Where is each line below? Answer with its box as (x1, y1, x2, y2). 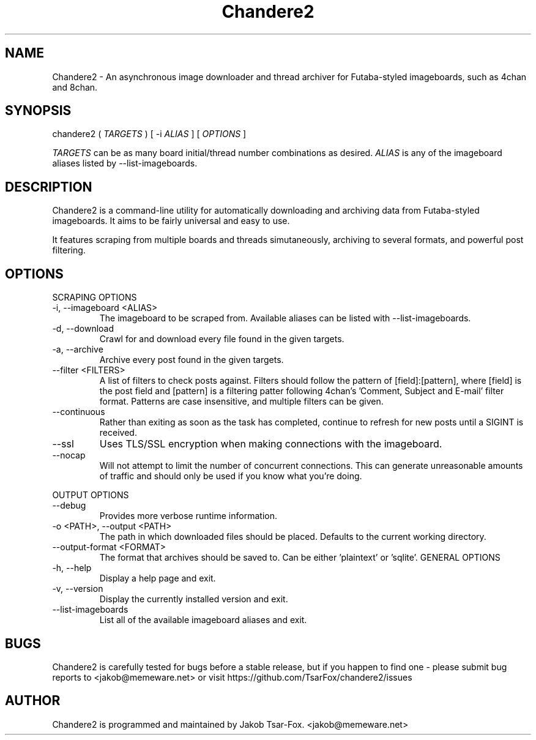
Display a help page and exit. (99, 573, 216, 584)
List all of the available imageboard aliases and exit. (99, 615, 307, 626)
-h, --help (52, 562, 92, 574)
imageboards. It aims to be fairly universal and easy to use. (52, 215, 290, 226)
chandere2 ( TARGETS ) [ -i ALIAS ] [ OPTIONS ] (52, 129, 247, 140)
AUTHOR (5, 693, 61, 709)
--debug (52, 500, 86, 511)
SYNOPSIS (5, 103, 72, 119)
